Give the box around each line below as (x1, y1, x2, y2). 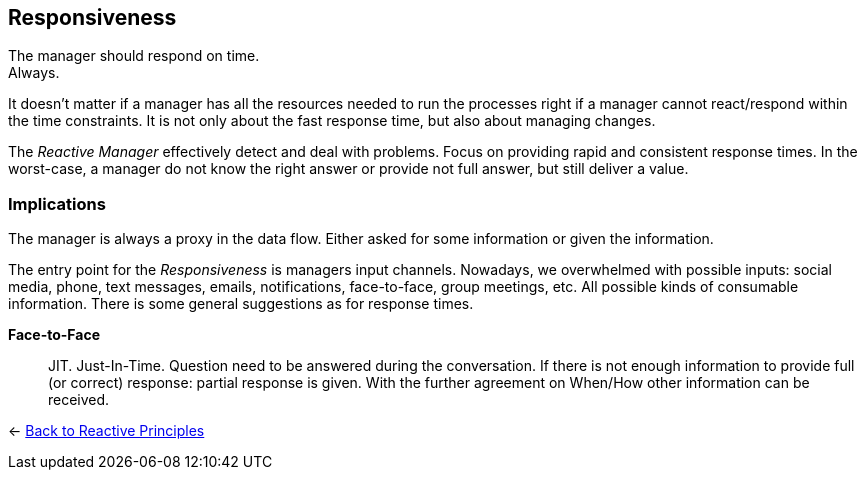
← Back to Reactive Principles (8, 422, 205, 440)
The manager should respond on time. (8, 47, 260, 65)
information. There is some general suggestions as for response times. (8, 295, 474, 313)
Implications (8, 193, 106, 214)
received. (48, 391, 110, 409)
